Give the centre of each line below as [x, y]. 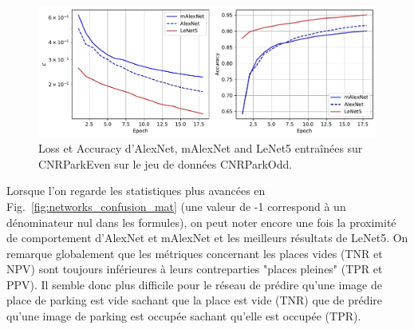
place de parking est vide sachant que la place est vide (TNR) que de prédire [195, 300]
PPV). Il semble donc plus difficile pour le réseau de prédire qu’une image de [194, 284]
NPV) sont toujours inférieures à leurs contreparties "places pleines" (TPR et [195, 269]
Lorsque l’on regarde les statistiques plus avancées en [136, 191]
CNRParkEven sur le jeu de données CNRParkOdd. [166, 163]
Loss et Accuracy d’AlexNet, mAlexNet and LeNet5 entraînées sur [201, 148]
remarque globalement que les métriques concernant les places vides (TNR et [195, 253]
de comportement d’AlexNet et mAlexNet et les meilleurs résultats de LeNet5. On [207, 238]
